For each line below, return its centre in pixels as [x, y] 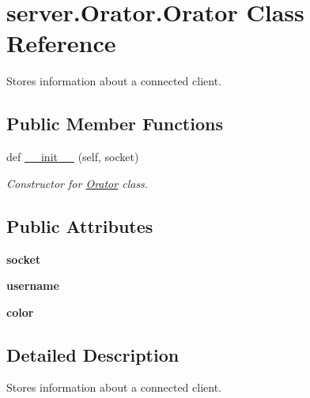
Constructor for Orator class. [77, 183]
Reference [61, 43]
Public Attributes [80, 225]
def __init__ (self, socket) [73, 157]
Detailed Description [93, 354]
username [33, 285]
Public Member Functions [115, 124]
